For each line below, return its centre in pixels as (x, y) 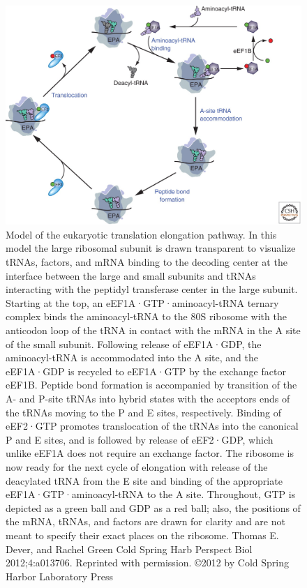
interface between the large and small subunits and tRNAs (131, 275)
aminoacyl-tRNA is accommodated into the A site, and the (132, 357)
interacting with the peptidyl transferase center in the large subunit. (152, 289)
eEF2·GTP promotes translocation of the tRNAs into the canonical (152, 426)
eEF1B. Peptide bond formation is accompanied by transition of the (151, 385)
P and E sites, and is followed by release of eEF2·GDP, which (140, 439)
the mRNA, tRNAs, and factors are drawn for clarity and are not (145, 521)
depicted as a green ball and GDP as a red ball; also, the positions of (153, 507)
